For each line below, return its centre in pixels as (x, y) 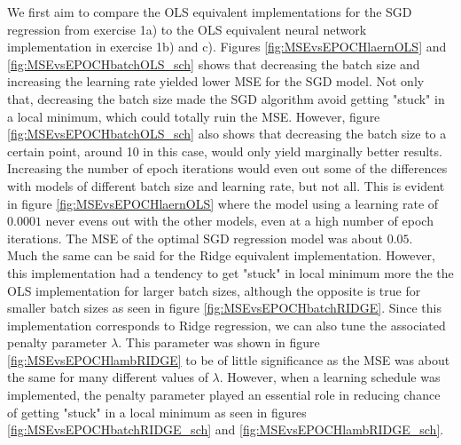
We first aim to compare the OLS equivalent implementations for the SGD (210, 12)
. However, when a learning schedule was (330, 377)
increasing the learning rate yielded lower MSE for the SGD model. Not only (216, 81)
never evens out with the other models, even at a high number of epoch (239, 221)
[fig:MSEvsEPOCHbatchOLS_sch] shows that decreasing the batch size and (214, 64)
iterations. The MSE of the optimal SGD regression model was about (195, 238)
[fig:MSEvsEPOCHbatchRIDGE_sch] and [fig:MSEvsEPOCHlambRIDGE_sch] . (226, 429)
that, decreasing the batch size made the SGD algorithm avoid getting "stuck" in (226, 98)
